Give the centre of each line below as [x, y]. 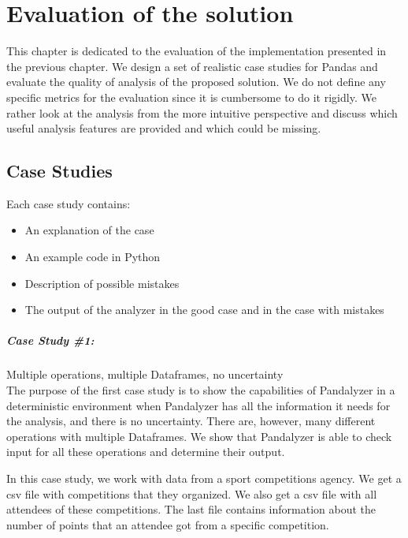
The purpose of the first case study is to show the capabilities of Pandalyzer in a [201, 390]
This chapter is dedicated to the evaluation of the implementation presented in [197, 51]
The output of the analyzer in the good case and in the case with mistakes [204, 310]
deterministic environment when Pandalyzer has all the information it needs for [198, 405]
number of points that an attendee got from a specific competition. [168, 524]
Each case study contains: [69, 203]
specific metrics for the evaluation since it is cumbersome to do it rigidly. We [191, 97]
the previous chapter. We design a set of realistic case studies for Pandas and [192, 66]
